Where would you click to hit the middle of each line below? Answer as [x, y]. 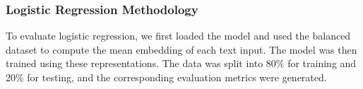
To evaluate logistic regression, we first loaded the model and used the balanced [178, 36]
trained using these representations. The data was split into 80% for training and [181, 63]
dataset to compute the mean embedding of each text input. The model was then [181, 49]
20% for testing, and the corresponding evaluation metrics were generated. [166, 77]
